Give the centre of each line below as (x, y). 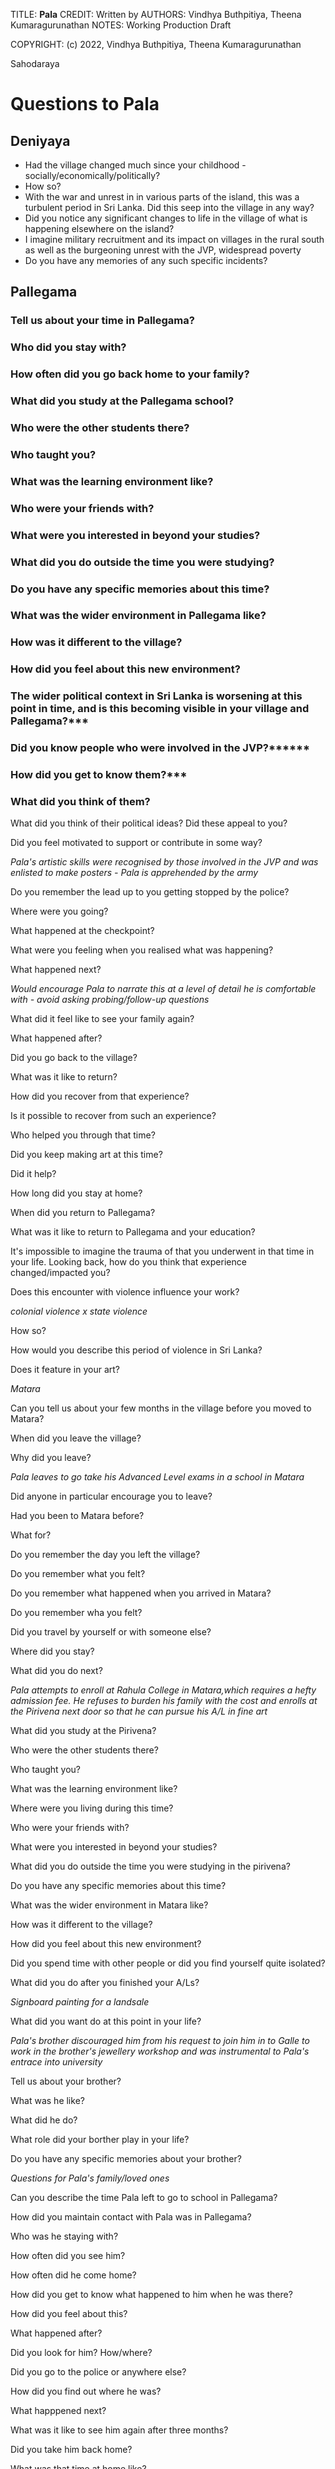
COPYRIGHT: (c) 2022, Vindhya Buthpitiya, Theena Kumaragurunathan (156, 44)
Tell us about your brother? (66, 2081)
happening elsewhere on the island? (99, 228)
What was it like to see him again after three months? (119, 2430)
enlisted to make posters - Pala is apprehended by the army (134, 873)
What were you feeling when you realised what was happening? (142, 950)
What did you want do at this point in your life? (106, 2021)
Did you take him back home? (71, 2450)
